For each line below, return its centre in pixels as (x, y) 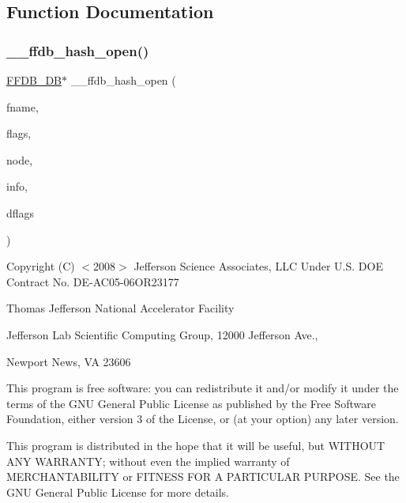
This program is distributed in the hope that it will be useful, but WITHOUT (196, 445)
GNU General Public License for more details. (118, 492)
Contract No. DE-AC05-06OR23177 (93, 281)
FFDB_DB (34, 80)
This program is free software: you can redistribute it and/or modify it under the (203, 388)
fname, (23, 106)
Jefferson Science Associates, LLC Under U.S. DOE (258, 266)
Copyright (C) (41, 266)
